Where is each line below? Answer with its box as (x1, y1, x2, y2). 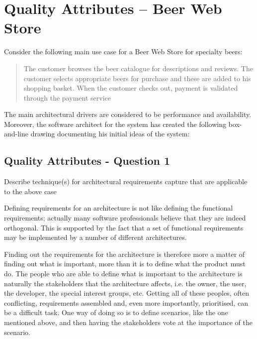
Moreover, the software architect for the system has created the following (4, 118, 226, 129)
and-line (4, 128, 29, 139)
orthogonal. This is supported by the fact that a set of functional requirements (4, 222, 244, 232)
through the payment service (23, 92, 111, 103)
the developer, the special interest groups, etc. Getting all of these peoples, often (4, 288, 249, 298)
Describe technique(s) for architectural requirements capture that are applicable (4, 176, 248, 187)
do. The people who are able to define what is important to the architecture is (4, 268, 243, 279)
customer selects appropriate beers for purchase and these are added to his (23, 73, 251, 83)
